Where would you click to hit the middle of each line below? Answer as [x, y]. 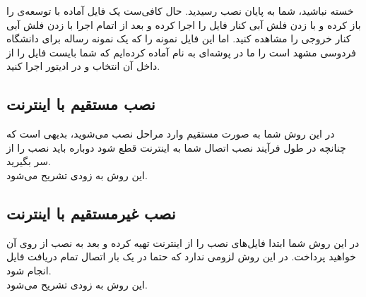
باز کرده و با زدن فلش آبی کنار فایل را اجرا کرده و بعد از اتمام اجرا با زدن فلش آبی [184, 24]
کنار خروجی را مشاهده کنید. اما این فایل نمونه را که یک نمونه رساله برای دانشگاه [179, 38]
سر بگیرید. [29, 161]
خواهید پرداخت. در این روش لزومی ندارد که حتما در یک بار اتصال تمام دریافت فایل [181, 256]
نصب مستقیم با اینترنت [81, 104]
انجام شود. [29, 270]
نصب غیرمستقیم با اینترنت [91, 213]
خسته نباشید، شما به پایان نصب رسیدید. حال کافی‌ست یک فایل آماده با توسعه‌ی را [180, 11]
